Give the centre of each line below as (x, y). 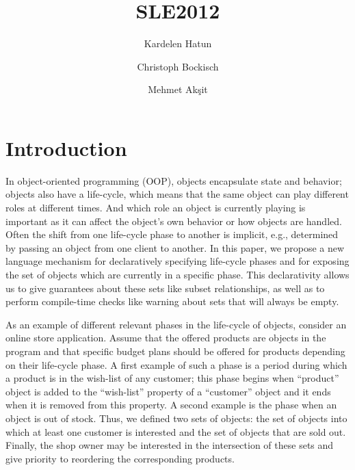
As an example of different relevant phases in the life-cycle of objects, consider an (176, 324)
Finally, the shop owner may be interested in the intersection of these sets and (170, 445)
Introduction (66, 147)
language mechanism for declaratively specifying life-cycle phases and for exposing (177, 261)
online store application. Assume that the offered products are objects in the (166, 338)
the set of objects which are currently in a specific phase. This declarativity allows (177, 274)
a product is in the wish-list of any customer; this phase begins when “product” (172, 378)
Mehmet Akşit (178, 89)
